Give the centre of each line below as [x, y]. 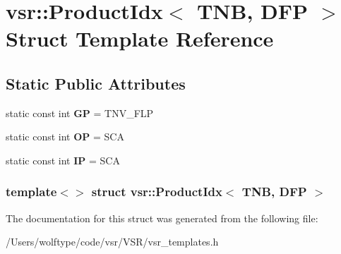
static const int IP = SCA [63, 160]
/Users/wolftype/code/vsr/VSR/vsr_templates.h [112, 242]
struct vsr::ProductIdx [157, 192]
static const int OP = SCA [65, 137]
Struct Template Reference [140, 38]
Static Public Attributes [96, 83]
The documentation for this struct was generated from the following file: [162, 218]
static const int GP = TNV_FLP [80, 113]
